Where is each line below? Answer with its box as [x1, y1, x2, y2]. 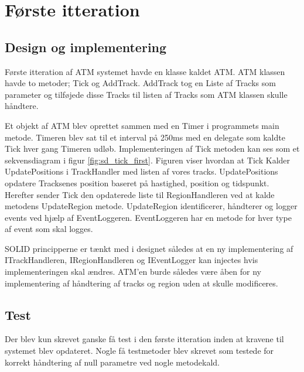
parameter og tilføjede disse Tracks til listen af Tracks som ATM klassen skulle [5, 88, 288, 100]
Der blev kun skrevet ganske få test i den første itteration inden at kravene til [5, 333, 284, 345]
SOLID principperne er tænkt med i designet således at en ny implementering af [5, 242, 293, 254]
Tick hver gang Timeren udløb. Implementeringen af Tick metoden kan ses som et [5, 142, 300, 155]
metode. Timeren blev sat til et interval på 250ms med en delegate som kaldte [5, 131, 285, 143]
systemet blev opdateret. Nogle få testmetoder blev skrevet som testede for [5, 344, 274, 357]
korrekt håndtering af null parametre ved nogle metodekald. [5, 356, 220, 368]
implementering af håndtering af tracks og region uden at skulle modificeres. [5, 277, 278, 289]
